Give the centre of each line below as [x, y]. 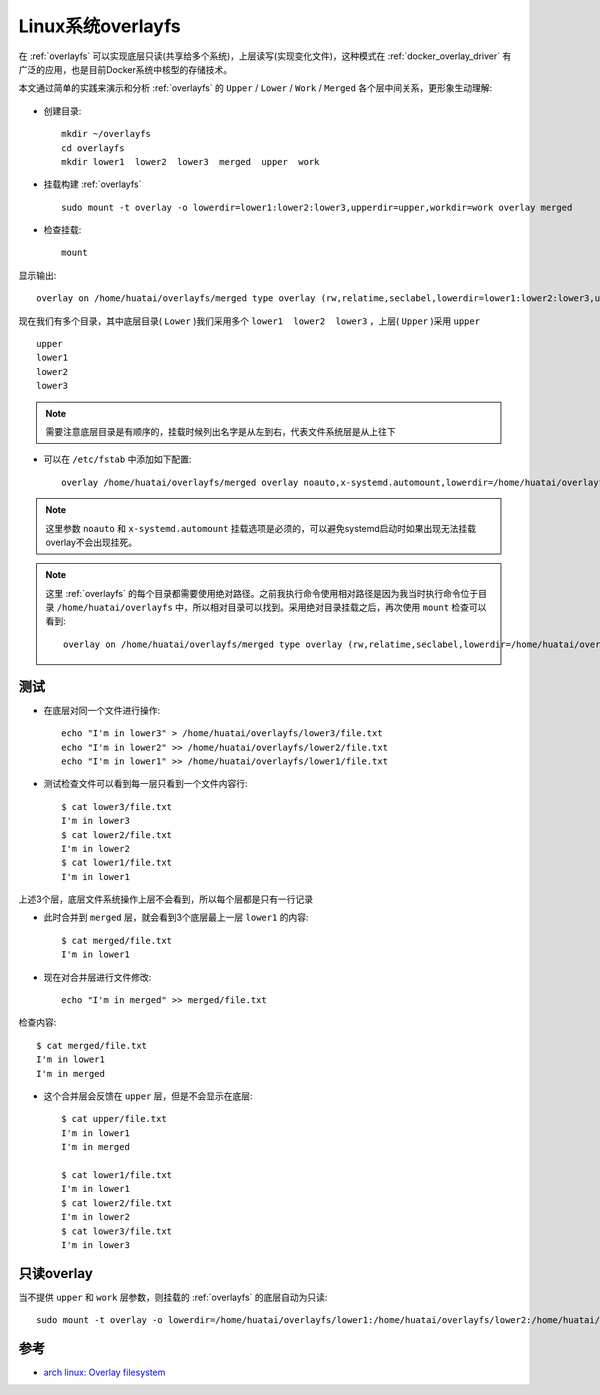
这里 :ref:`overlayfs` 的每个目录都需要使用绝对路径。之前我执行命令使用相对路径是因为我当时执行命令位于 [262, 593]
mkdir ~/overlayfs [106, 134]
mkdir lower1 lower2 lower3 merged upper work [190, 161]
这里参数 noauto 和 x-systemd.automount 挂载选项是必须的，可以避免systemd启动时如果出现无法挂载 [261, 528]
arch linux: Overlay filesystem [104, 1372]
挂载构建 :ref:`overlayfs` [92, 184]
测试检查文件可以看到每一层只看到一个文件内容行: [146, 784]
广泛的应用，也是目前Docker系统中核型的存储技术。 [125, 69]
